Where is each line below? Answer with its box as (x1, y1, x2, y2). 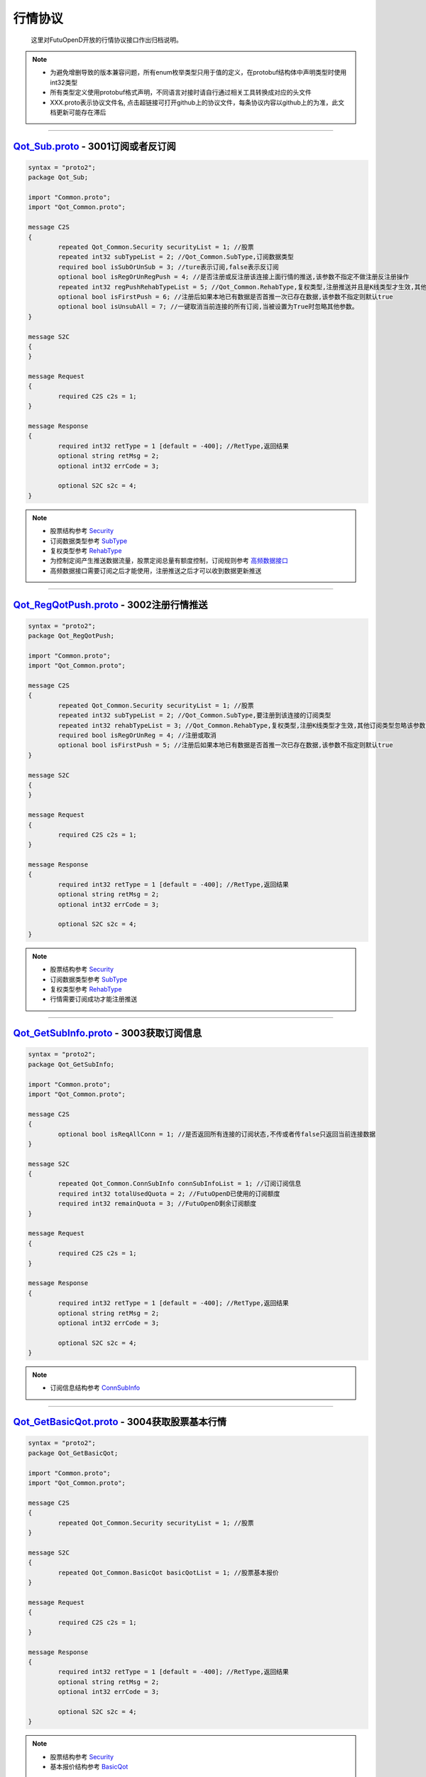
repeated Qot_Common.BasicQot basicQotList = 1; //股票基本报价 (58, 1568, 280, 1577)
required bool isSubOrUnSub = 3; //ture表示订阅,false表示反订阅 (58, 263, 279, 271)
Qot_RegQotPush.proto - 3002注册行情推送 (13, 598, 208, 611)
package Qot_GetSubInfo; (28, 1060, 115, 1068)
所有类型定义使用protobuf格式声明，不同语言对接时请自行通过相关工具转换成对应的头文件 (50, 88, 312, 97)
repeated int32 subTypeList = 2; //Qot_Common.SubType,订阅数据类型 (58, 253, 294, 261)
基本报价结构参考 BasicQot (50, 1763, 129, 1771)
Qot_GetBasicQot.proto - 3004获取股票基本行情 (13, 1416, 227, 1428)
